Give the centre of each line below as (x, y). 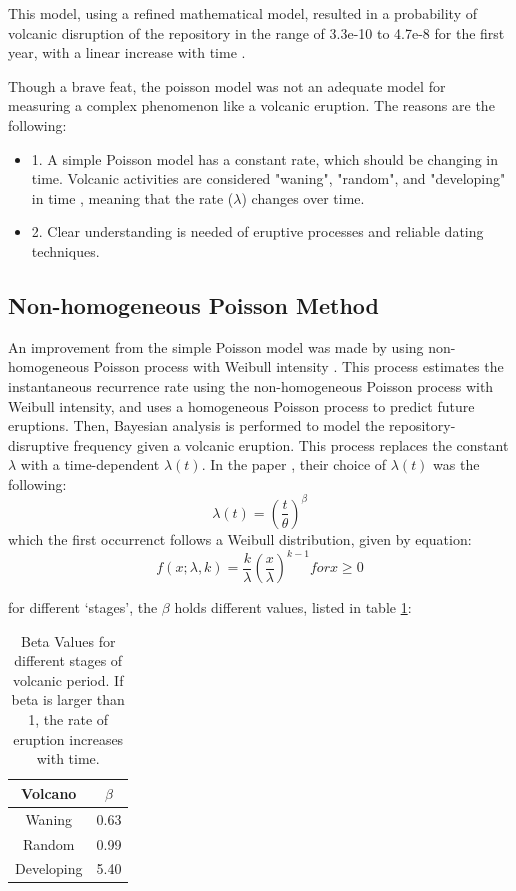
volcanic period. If (68, 679)
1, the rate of (68, 719)
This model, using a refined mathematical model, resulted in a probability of (242, 13)
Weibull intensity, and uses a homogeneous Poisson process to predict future (241, 405)
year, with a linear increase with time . (127, 52)
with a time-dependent (90, 464)
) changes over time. (303, 197)
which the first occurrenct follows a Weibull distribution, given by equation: (240, 538)
